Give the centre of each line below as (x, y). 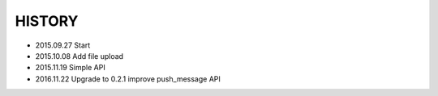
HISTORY (47, 21)
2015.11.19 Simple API (70, 68)
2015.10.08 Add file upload (79, 56)
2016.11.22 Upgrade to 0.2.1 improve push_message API (128, 79)
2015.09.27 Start (63, 45)
